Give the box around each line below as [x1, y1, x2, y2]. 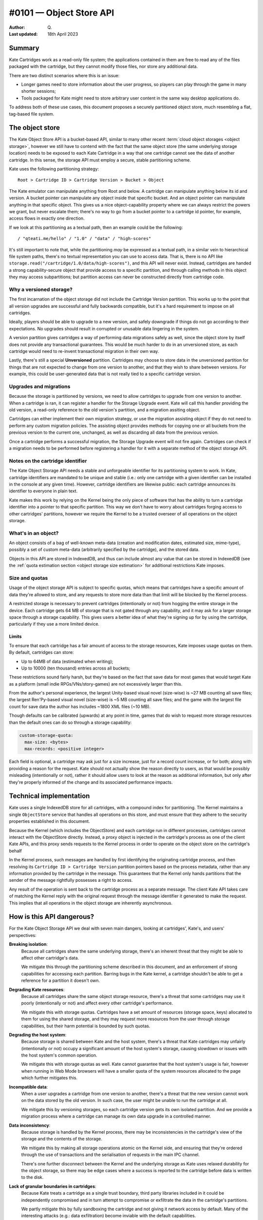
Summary [9, 44, 39, 52]
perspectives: [9, 932, 37, 938]
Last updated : [9, 31, 38, 37]
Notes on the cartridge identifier [9, 457, 87, 464]
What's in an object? [9, 529, 59, 536]
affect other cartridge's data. [21, 955, 79, 961]
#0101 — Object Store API [9, 7, 114, 18]
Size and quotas [9, 575, 48, 581]
